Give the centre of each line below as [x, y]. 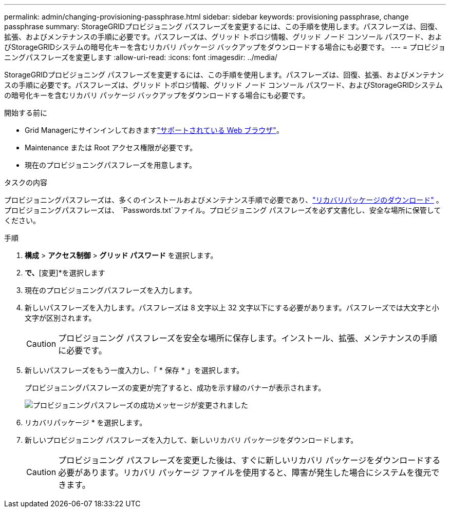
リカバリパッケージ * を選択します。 [86, 422]
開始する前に [26, 113]
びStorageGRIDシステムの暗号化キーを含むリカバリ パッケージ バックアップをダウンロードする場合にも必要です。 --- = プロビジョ [225, 47]
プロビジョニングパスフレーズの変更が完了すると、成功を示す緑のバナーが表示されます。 [175, 388]
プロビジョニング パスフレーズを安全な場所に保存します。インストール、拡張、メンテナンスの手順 [248, 338]
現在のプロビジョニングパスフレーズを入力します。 [110, 290]
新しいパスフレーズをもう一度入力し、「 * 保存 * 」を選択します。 [134, 370]
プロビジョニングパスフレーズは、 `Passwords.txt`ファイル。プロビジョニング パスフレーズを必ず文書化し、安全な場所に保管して [223, 210]
